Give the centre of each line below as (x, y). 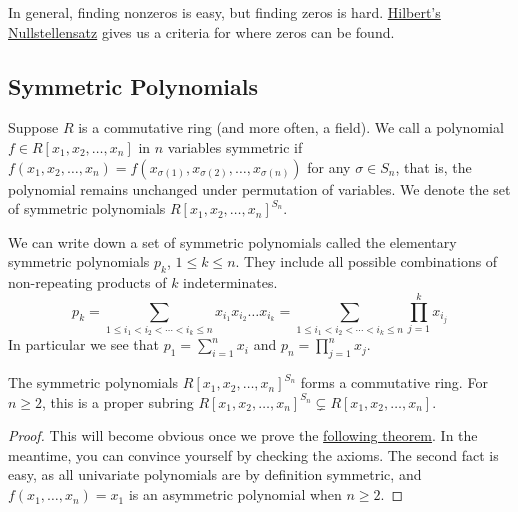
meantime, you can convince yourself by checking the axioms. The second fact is (253, 454)
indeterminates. (230, 282)
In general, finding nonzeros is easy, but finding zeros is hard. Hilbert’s (224, 12)
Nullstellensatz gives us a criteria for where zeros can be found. (201, 31)
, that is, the (433, 166)
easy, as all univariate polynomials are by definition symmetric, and (215, 474)
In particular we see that (84, 344)
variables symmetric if (235, 146)
